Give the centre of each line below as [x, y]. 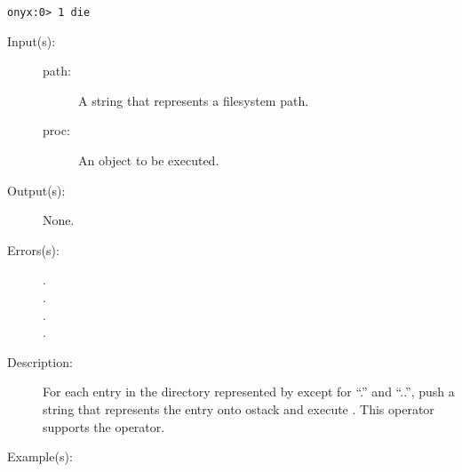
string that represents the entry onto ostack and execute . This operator [239, 408]
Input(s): [32, 40]
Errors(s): [33, 249]
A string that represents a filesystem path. [194, 100]
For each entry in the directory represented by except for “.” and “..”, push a [249, 392]
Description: [40, 361]
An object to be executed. [149, 160]
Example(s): [40, 456]
